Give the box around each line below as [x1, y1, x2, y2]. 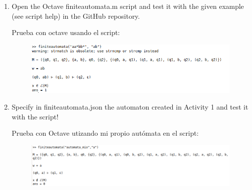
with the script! [11, 111, 59, 121]
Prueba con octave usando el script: [11, 27, 120, 38]
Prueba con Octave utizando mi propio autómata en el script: [11, 128, 199, 138]
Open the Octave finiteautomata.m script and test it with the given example [11, 1, 244, 11]
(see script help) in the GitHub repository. [11, 10, 140, 21]
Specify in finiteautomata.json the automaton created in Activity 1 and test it [11, 101, 249, 112]
